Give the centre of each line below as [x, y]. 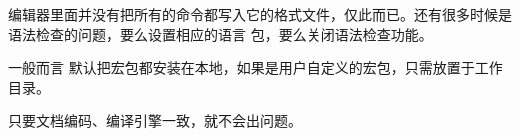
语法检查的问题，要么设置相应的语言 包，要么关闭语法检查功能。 [220, 33]
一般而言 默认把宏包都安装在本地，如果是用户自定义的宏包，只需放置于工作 [255, 67]
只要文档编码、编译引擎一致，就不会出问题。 [155, 120]
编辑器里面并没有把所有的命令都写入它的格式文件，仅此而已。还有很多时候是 [260, 14]
